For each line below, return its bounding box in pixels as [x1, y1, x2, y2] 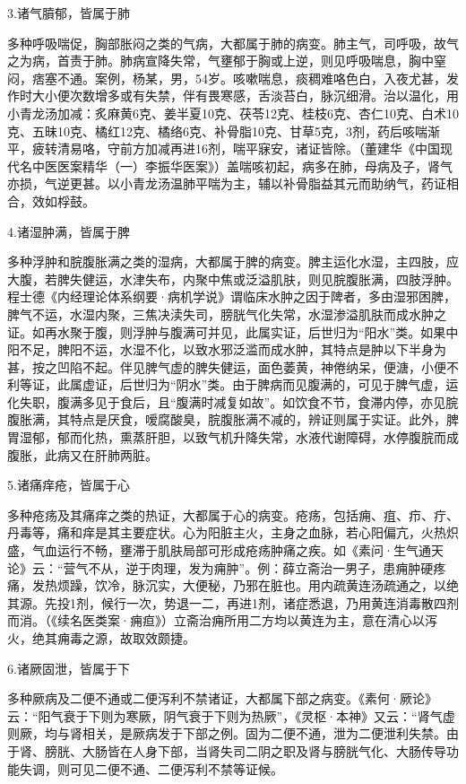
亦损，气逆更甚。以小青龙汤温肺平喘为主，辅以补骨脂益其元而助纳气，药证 [7, 174, 446, 193]
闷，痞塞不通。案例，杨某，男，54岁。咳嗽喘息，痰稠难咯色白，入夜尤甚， [7, 68, 446, 87]
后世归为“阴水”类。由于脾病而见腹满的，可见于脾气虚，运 [119, 375, 459, 394]
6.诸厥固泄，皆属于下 [7, 658, 130, 677]
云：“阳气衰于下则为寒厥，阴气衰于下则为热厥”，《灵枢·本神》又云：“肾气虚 [7, 706, 455, 725]
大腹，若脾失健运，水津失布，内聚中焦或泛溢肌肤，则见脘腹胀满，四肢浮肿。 [7, 269, 459, 288]
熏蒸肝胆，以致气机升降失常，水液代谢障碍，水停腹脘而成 [119, 428, 459, 447]
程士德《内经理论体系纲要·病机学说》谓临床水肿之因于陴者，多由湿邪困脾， [7, 287, 456, 306]
